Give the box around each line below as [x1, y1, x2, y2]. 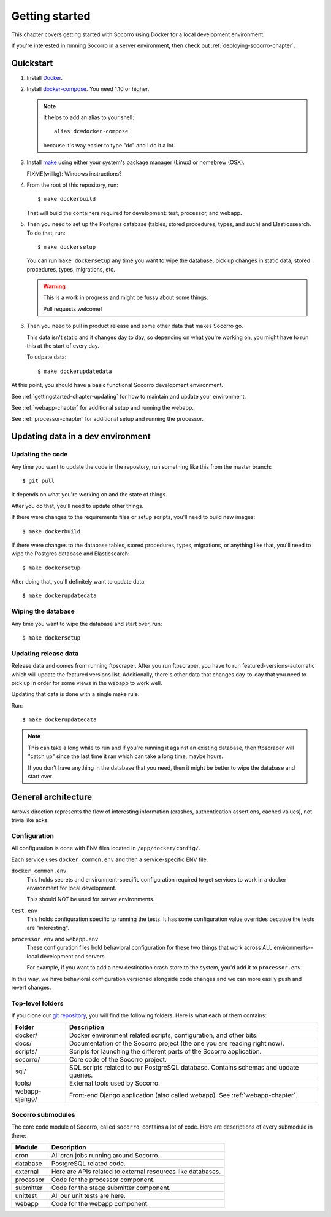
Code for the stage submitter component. [51, 1183, 171, 1192]
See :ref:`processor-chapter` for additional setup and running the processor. [11, 415, 204, 423]
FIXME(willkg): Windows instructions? [26, 170, 122, 178]
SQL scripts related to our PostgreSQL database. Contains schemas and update [69, 1063, 299, 1072]
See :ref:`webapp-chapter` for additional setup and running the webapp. [11, 404, 194, 411]
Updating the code [11, 450, 68, 459]
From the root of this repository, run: [26, 181, 119, 189]
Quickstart [11, 58, 53, 68]
